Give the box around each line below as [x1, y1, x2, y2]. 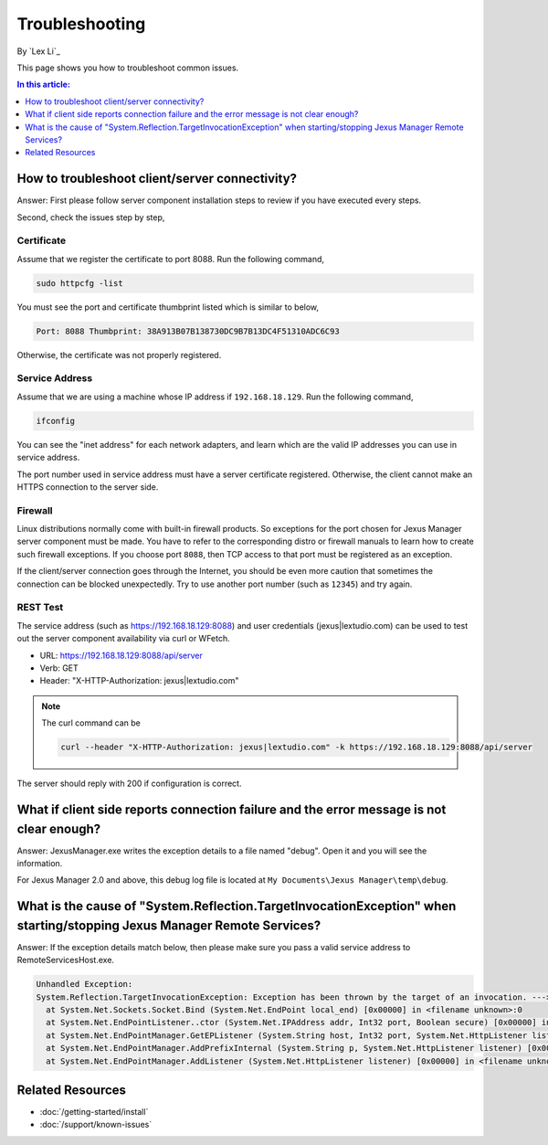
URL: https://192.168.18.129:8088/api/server [39, 650, 203, 661]
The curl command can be [41, 717, 142, 728]
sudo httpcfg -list [36, 278, 123, 288]
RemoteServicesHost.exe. [16, 955, 114, 966]
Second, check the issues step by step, [16, 211, 165, 223]
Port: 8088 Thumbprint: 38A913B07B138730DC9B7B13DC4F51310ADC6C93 [36, 325, 340, 336]
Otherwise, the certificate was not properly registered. [16, 349, 222, 360]
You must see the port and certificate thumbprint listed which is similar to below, [16, 302, 320, 313]
